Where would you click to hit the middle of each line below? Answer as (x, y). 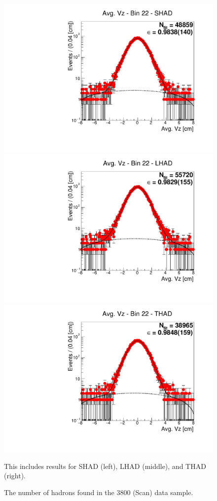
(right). (15, 476)
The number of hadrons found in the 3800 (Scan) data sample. (99, 492)
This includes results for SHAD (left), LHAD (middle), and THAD (105, 466)
